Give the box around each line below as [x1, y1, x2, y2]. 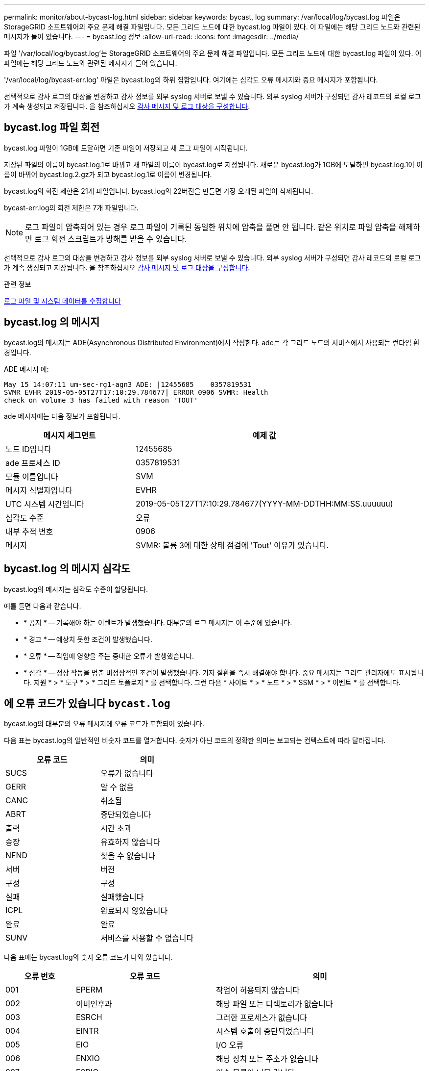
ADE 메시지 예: [4, 364, 49, 373]
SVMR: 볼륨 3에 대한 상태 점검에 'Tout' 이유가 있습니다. [135, 540, 329, 550]
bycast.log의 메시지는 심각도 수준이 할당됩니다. [4, 585, 148, 593]
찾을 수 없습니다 [100, 851, 156, 861]
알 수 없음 [100, 782, 134, 792]
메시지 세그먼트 [43, 430, 96, 440]
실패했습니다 [100, 892, 144, 902]
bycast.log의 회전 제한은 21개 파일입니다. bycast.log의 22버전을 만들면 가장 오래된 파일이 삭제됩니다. [4, 186, 313, 195]
